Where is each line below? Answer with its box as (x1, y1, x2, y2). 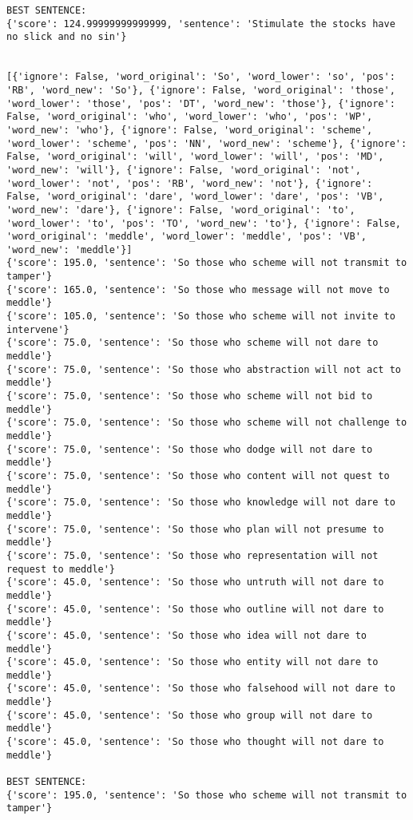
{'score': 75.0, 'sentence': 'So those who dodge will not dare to (6, 443, 373, 455)
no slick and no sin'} (6, 31, 127, 43)
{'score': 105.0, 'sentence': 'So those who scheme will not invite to (6, 311, 395, 323)
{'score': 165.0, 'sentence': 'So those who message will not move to (6, 283, 390, 295)
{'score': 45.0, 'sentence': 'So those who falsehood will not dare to (6, 683, 395, 695)
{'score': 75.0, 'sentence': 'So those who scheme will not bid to (6, 390, 373, 402)
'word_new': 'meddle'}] (6, 244, 133, 256)
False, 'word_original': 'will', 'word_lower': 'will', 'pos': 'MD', (6, 151, 384, 163)
